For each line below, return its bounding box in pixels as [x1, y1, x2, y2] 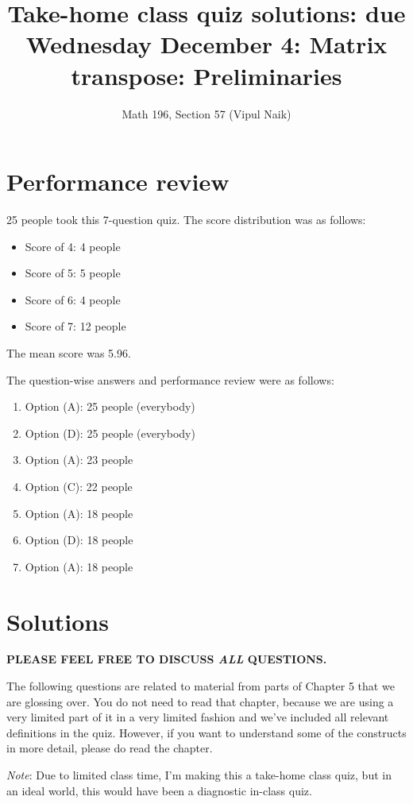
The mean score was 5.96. [6, 345, 131, 361]
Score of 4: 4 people [25, 238, 121, 254]
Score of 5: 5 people [25, 265, 121, 281]
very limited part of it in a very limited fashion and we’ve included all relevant [6, 709, 389, 725]
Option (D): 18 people [25, 531, 133, 548]
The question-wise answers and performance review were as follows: [6, 371, 334, 388]
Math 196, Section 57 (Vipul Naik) [122, 105, 291, 122]
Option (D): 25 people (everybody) [25, 424, 195, 441]
